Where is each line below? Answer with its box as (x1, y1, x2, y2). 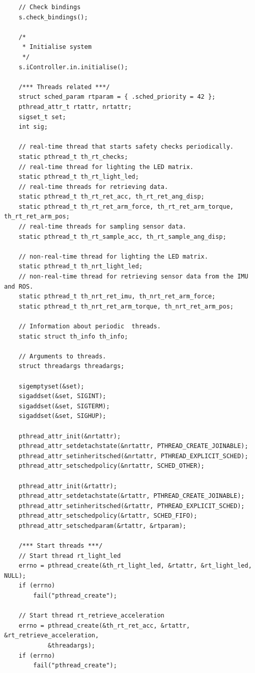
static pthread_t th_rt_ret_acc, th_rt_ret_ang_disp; (18, 193, 205, 201)
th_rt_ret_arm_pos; (4, 213, 70, 220)
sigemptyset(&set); (18, 382, 84, 390)
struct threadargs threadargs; (18, 362, 125, 370)
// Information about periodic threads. (18, 323, 161, 330)
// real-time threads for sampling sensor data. (18, 223, 186, 231)
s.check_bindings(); (18, 13, 88, 21)
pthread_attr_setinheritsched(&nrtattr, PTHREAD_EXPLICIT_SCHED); (18, 452, 248, 460)
